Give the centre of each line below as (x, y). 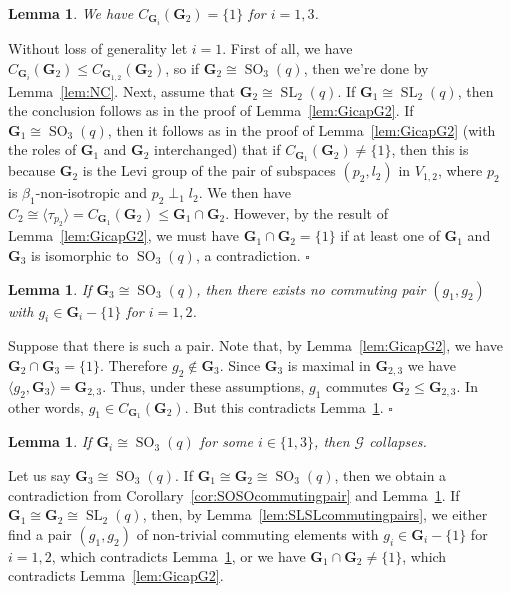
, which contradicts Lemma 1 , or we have (178, 555)
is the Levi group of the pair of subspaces (209, 170)
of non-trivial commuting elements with (257, 533)
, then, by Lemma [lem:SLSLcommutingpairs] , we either (315, 514)
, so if (182, 67)
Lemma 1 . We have (71, 13)
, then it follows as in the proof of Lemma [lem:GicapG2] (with (301, 129)
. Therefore (133, 364)
